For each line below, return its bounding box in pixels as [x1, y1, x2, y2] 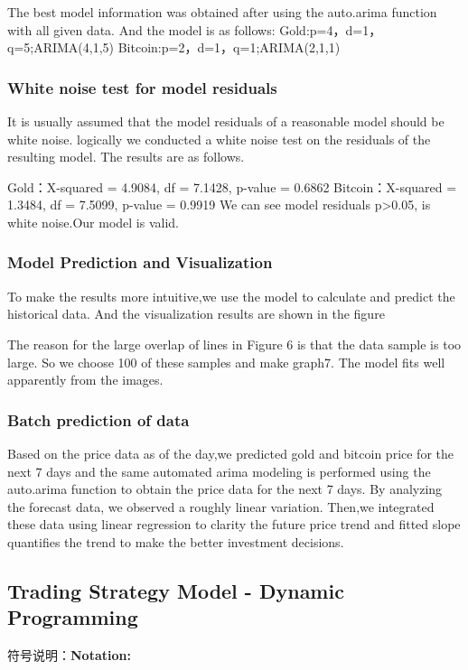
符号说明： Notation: [7, 646, 131, 665]
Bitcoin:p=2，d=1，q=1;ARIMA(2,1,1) [117, 38, 341, 57]
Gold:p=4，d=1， [279, 20, 382, 39]
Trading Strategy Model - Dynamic [7, 576, 344, 604]
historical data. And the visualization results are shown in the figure [7, 304, 385, 323]
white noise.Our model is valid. [7, 212, 179, 231]
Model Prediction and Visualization [7, 251, 273, 274]
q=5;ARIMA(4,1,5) [7, 38, 115, 57]
